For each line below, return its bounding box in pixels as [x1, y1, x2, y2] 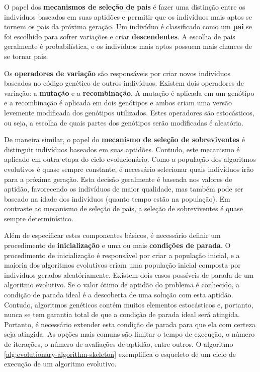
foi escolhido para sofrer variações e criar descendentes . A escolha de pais [4, 31, 235, 41]
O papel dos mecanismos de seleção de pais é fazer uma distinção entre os [4, 2, 245, 12]
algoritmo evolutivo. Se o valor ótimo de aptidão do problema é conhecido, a [4, 279, 239, 290]
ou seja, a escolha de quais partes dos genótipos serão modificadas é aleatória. [4, 117, 243, 128]
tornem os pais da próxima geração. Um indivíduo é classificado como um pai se [4, 21, 252, 32]
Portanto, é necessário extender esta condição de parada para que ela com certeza [4, 319, 255, 329]
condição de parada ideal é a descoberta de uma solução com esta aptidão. [4, 289, 233, 300]
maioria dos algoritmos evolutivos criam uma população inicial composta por [4, 260, 241, 270]
